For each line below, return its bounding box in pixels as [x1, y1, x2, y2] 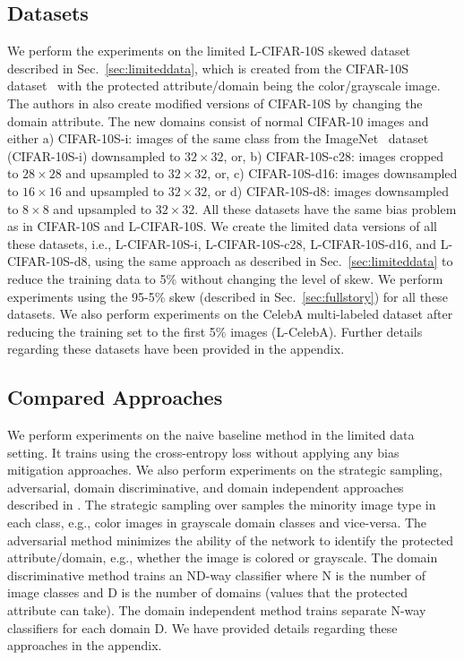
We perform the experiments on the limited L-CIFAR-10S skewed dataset [7, 41, 411, 60]
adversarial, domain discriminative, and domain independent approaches [7, 477, 404, 496]
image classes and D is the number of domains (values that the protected [7, 583, 408, 602]
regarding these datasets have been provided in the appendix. [7, 339, 345, 358]
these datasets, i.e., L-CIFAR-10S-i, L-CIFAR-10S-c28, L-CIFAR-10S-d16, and [7, 234, 437, 253]
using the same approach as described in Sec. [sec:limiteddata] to [94, 252, 453, 270]
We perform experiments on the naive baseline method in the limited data [7, 425, 415, 444]
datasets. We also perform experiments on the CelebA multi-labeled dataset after [7, 304, 453, 323]
